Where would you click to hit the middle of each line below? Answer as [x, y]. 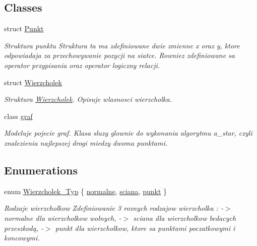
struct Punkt [24, 28]
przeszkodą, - [24, 228]
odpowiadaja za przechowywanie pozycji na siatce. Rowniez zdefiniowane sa [119, 55]
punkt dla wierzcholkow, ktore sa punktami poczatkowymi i [145, 228]
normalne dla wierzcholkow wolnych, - [63, 218]
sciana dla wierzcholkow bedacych [185, 218]
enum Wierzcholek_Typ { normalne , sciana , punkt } [86, 191]
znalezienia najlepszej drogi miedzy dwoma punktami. [86, 142]
